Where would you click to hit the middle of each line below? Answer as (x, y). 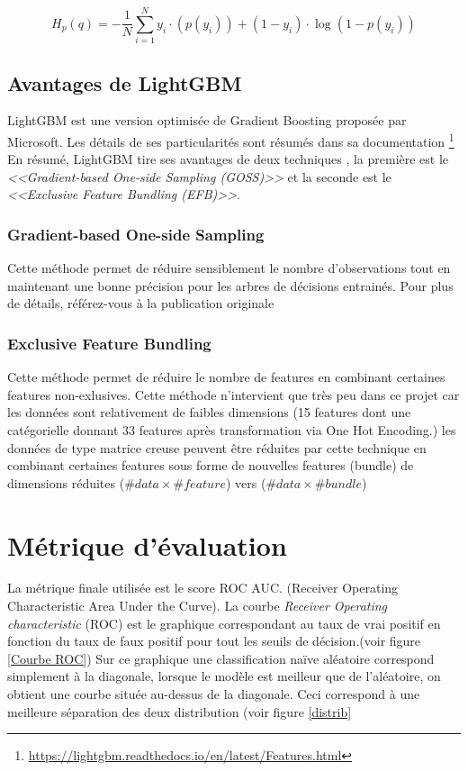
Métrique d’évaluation (147, 544)
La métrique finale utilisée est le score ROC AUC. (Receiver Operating (203, 588)
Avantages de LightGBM (125, 82)
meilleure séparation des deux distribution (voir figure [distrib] (180, 711)
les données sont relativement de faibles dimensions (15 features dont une (209, 412)
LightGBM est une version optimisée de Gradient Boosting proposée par (207, 120)
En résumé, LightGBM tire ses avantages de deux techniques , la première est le (228, 159)
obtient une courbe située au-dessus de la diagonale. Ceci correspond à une (214, 694)
